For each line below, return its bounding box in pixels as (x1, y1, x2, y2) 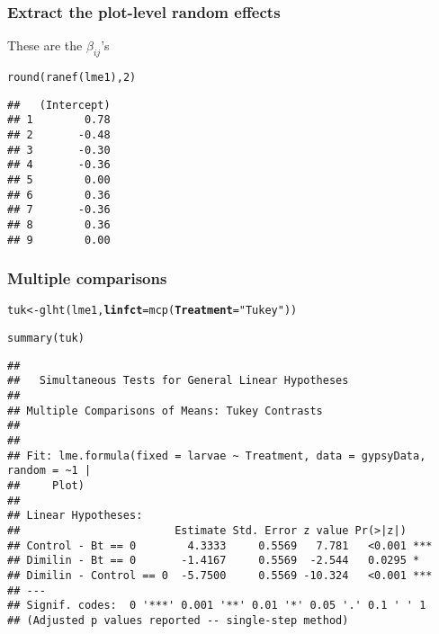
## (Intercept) (7, 98, 111, 112)
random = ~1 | (7, 464, 92, 478)
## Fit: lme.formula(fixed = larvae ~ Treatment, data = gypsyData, (7, 449, 426, 462)
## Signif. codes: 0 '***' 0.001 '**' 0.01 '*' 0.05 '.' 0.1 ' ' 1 (7, 599, 426, 612)
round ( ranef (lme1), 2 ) (7, 71, 137, 85)
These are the (7, 36, 83, 55)
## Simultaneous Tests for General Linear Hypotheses (7, 374, 349, 388)
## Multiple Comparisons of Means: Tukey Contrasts (7, 404, 323, 417)
